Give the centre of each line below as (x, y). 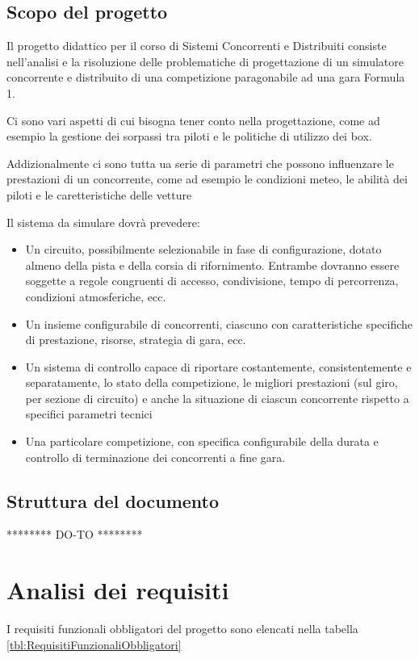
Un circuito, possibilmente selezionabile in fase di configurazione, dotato (203, 249)
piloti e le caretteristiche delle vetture (99, 194)
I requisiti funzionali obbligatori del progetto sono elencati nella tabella (182, 629)
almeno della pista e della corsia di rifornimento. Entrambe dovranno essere (212, 264)
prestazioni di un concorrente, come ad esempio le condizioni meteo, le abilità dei (207, 179)
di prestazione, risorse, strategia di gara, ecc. (136, 340)
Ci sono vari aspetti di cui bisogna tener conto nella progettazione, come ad (193, 120)
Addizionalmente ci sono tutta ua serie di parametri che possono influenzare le (200, 163)
